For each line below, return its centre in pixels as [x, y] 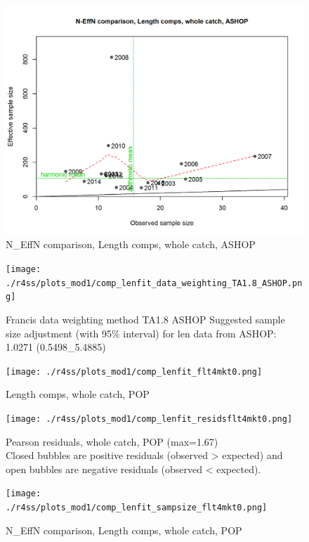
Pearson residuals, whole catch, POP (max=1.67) [112, 441]
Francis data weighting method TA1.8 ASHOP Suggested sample [145, 320]
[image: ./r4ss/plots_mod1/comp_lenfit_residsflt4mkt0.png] [149, 419]
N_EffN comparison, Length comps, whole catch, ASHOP [131, 244]
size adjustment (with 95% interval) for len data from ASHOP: [141, 333]
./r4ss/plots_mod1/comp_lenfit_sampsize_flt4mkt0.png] [137, 508]
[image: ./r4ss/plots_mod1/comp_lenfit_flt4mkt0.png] [134, 372]
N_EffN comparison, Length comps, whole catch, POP [124, 530]
